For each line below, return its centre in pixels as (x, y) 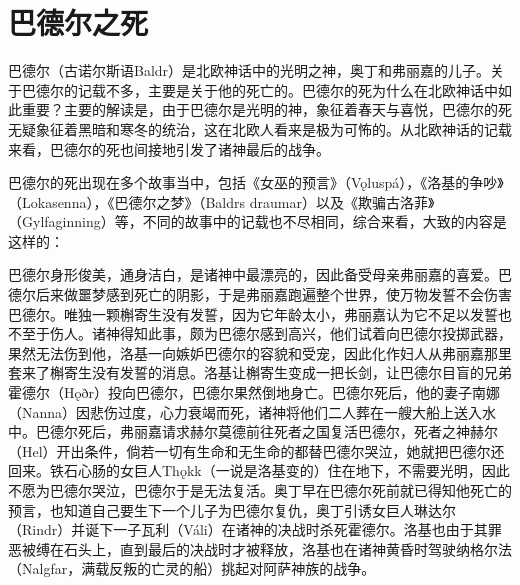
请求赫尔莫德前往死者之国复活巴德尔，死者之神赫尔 (329, 431)
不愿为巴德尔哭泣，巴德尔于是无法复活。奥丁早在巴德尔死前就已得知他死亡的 (260, 490)
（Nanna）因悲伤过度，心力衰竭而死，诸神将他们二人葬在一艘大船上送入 (245, 411)
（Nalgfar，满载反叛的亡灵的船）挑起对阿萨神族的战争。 (192, 568)
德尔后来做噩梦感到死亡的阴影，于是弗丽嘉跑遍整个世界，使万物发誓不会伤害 (260, 294)
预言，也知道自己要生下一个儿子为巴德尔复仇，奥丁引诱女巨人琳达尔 (232, 509)
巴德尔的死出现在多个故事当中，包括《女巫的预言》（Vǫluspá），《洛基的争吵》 (256, 182)
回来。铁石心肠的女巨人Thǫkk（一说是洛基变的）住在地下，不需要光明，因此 (259, 470)
